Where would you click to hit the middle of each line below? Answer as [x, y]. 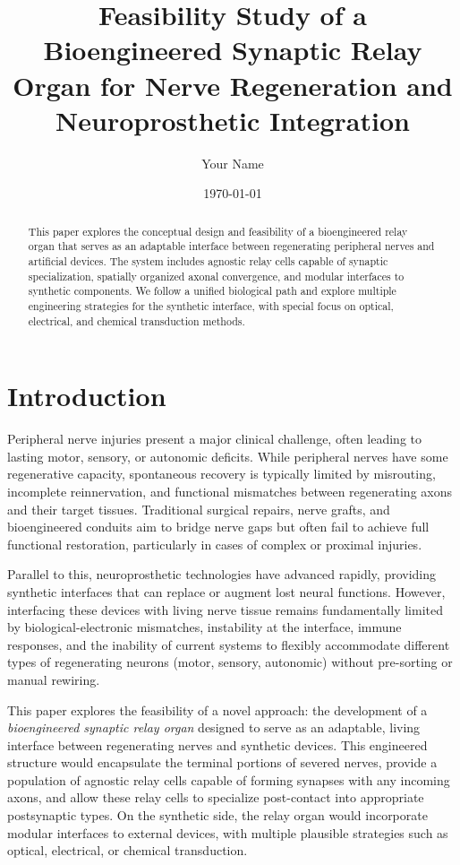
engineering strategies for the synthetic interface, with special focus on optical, [211, 305]
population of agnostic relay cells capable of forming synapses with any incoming [229, 779]
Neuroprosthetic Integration [233, 120]
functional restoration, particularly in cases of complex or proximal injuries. [215, 544]
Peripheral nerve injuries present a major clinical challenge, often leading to [214, 439]
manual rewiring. [54, 679]
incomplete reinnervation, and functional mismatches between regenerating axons [230, 491]
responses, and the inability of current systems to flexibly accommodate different [229, 644]
